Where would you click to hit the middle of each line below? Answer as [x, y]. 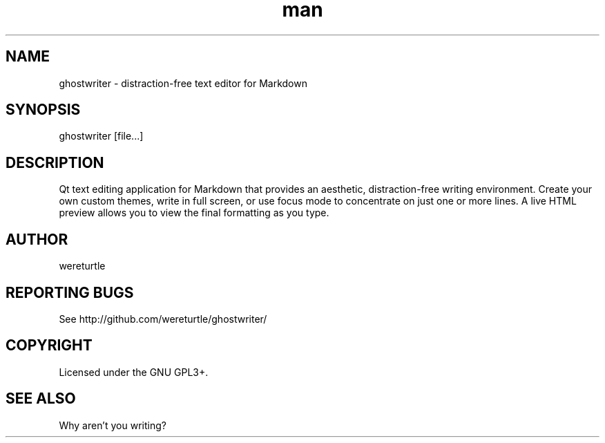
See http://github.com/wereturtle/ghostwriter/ [163, 319]
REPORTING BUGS [70, 292]
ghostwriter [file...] [101, 136]
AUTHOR [37, 239]
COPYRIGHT [49, 346]
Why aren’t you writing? [113, 425]
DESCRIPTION [55, 162]
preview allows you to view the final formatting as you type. [194, 213]
